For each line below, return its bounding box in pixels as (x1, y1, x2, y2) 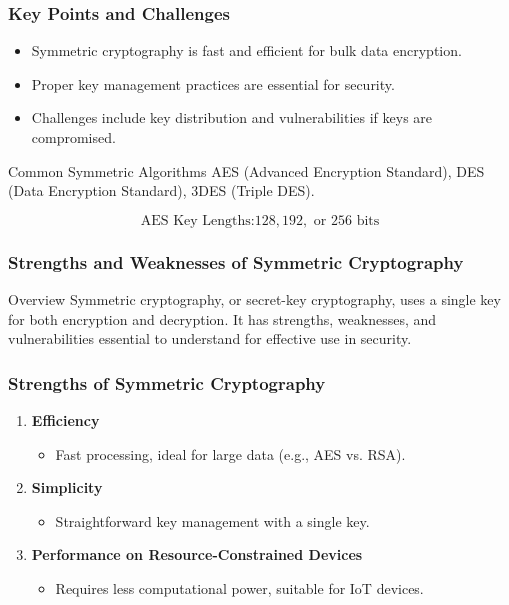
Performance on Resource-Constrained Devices (31, 544, 363, 565)
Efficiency (31, 410, 100, 430)
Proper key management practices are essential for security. (31, 73, 395, 94)
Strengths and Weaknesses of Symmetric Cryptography (8, 249, 464, 274)
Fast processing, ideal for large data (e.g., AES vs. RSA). (55, 443, 406, 464)
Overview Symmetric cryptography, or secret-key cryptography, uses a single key (8, 289, 501, 309)
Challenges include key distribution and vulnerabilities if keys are (31, 107, 433, 128)
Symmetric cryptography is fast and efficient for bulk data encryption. (31, 40, 462, 61)
